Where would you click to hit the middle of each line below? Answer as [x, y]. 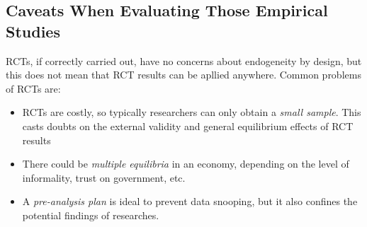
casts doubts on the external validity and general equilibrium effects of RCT [188, 126]
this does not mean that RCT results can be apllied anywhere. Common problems [183, 75]
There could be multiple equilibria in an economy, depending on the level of [186, 164]
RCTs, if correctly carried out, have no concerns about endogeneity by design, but [184, 60]
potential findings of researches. [91, 215]
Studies [33, 31]
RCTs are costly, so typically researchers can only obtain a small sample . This [192, 112]
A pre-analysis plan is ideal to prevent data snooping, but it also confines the [190, 201]
